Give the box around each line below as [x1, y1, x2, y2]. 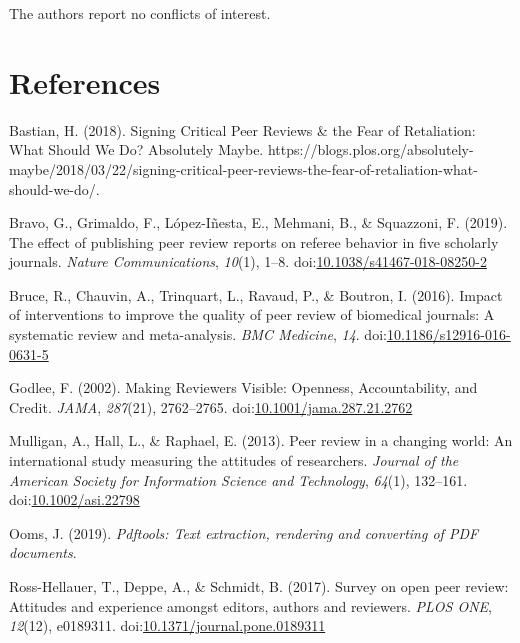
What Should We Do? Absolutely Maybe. [9, 139, 264, 160]
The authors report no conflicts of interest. [9, 3, 271, 23]
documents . [9, 542, 77, 563]
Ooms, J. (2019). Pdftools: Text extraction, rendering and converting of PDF [9, 522, 479, 543]
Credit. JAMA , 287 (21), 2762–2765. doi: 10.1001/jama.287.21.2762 [9, 396, 413, 417]
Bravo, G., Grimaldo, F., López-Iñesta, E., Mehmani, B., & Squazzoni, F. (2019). [9, 212, 508, 233]
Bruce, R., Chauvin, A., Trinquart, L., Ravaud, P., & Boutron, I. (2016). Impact [9, 284, 503, 305]
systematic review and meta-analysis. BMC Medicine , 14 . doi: [9, 324, 387, 345]
